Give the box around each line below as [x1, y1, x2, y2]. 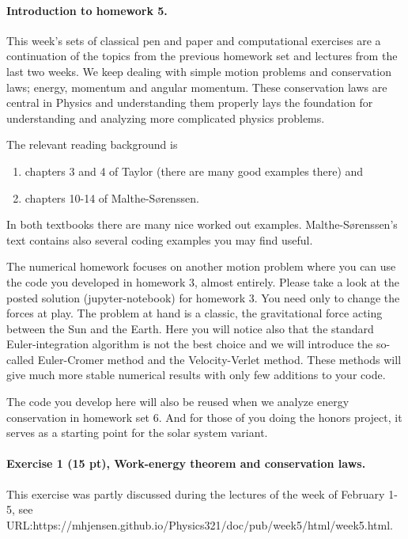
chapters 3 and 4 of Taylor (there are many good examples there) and [25, 162, 364, 179]
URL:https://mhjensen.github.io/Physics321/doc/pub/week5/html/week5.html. [6, 516, 393, 533]
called [6, 351, 34, 367]
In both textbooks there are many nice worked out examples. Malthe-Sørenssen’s [6, 216, 398, 233]
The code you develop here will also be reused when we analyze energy [6, 393, 349, 410]
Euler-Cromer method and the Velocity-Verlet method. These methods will [37, 351, 402, 367]
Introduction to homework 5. [6, 2, 168, 18]
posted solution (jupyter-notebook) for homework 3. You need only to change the [6, 289, 400, 306]
